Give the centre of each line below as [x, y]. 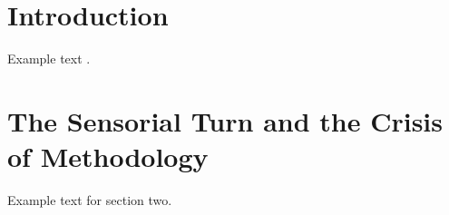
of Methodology [108, 156]
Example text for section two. [90, 200]
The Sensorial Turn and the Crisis [225, 120]
